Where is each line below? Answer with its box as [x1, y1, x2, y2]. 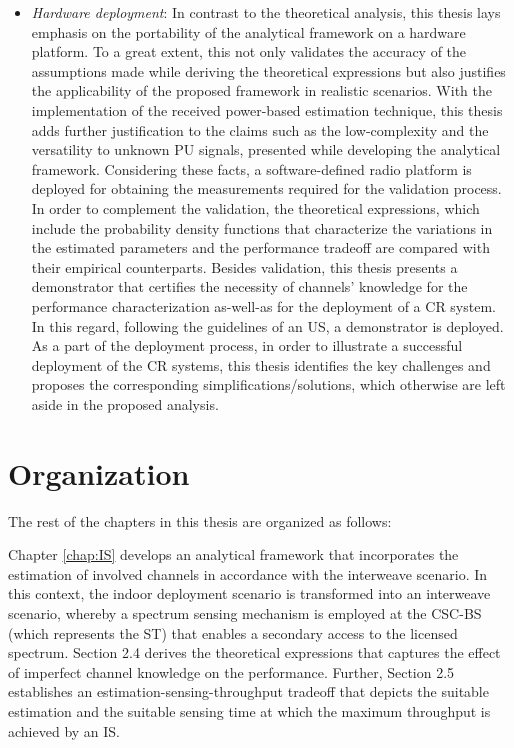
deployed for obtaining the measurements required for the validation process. [31, 178, 502, 199]
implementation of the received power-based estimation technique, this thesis [31, 99, 503, 120]
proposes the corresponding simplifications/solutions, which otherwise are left [31, 374, 506, 395]
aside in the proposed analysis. [31, 393, 219, 414]
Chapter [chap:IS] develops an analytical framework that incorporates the [8, 544, 459, 565]
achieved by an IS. [8, 720, 120, 741]
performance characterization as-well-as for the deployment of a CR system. [31, 295, 496, 316]
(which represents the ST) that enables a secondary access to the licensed [8, 622, 458, 643]
